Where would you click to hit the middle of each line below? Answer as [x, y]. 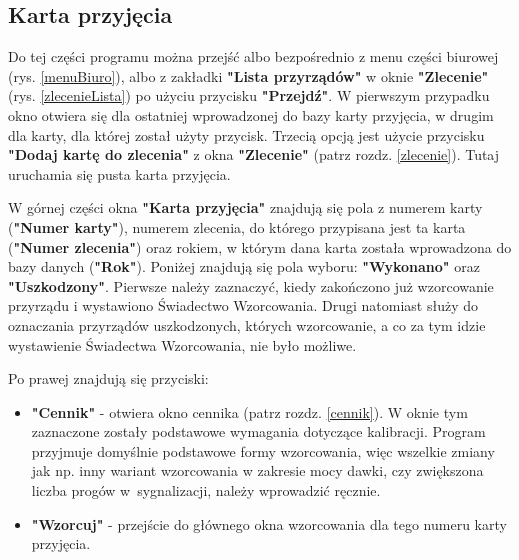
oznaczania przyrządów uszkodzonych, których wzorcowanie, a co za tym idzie [247, 324]
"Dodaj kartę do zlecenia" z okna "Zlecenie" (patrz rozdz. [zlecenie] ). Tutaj [254, 154]
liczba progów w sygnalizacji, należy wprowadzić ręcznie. [206, 490]
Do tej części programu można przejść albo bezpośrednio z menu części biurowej [253, 56]
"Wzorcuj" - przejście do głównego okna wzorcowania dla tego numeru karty [269, 523]
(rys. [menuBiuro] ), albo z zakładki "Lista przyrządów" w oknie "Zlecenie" [248, 75]
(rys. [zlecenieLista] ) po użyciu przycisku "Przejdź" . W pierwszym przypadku [249, 95]
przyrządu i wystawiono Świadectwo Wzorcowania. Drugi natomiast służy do [243, 305]
